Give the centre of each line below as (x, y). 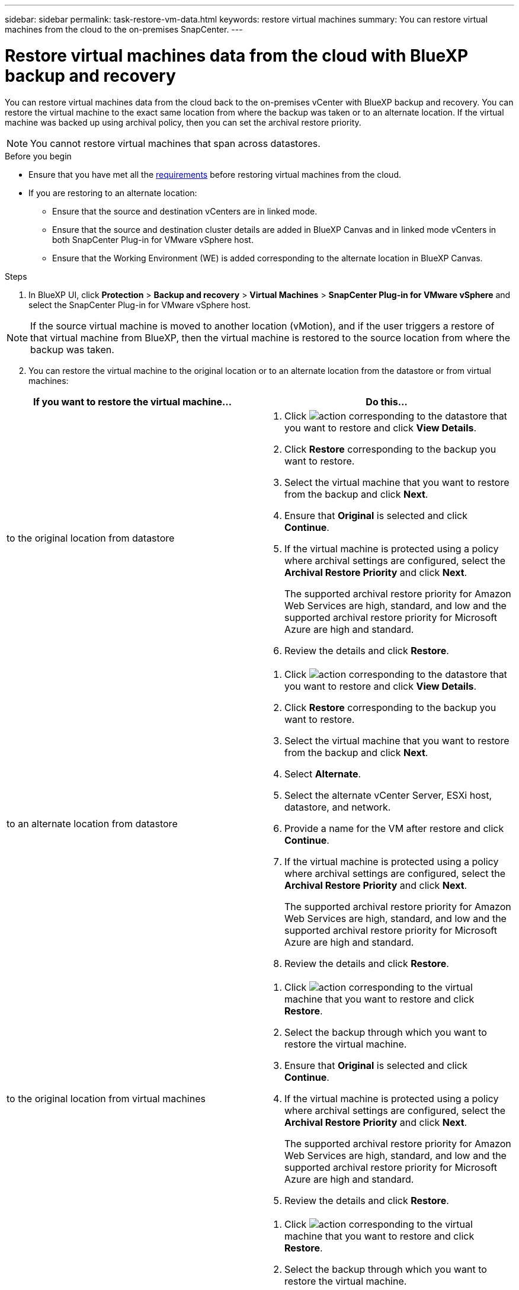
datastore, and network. (338, 807)
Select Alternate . (323, 774)
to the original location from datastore (91, 538)
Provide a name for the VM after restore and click (394, 828)
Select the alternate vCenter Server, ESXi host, (388, 795)
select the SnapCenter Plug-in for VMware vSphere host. (140, 305)
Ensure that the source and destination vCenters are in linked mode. (185, 211)
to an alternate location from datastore (92, 823)
